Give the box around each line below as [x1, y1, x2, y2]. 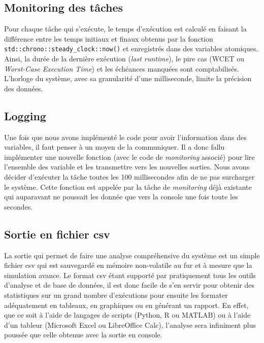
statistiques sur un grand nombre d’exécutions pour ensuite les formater [4, 289, 228, 300]
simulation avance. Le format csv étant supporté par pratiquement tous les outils [4, 269, 256, 280]
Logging [4, 108, 46, 123]
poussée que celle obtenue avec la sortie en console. [4, 329, 162, 340]
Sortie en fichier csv [4, 226, 110, 242]
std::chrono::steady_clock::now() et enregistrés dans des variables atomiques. [4, 43, 258, 54]
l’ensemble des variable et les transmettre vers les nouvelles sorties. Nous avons [4, 161, 250, 172]
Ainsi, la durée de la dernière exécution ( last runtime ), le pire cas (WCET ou [4, 53, 244, 64]
